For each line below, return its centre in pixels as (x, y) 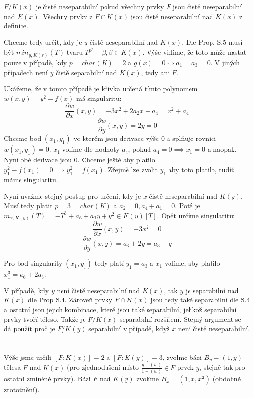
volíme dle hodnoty (91, 149)
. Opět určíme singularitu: (196, 215)
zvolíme (148, 379)
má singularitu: (99, 98)
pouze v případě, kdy (36, 62)
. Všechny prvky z (66, 16)
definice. (16, 26)
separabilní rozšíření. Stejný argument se (180, 319)
